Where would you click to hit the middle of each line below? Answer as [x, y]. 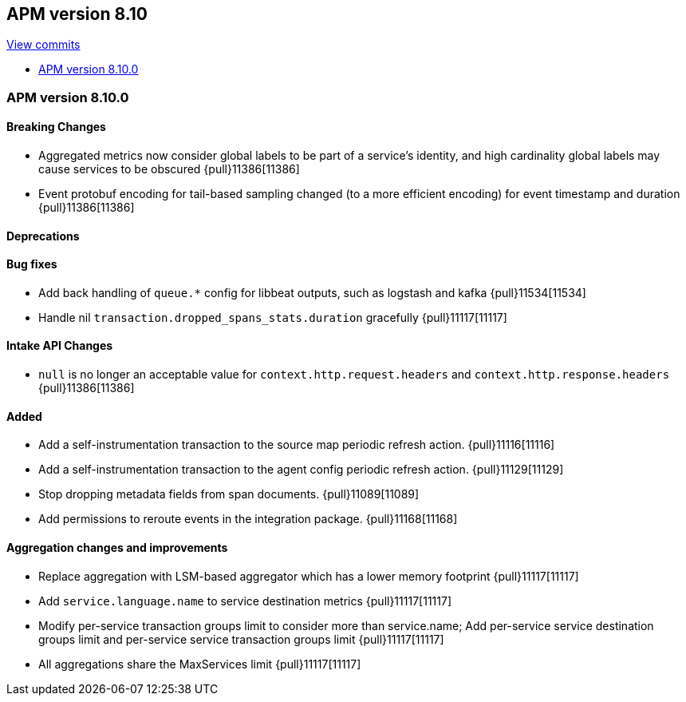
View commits [43, 45]
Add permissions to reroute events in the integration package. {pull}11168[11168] [248, 519]
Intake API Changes [60, 346]
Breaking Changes [56, 127]
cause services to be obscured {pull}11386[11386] [169, 169]
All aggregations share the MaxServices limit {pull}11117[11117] [200, 664]
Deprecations [43, 236]
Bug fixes [32, 264]
